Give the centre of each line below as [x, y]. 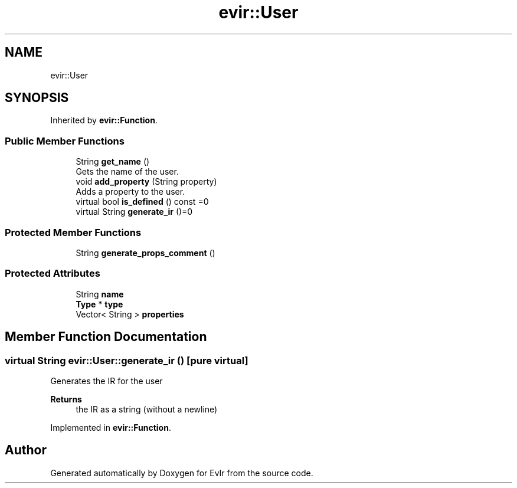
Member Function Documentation [106, 337]
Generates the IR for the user [107, 381]
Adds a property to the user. [130, 192]
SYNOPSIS [37, 98]
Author [26, 450]
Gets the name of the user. [127, 172]
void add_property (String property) [146, 182]
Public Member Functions [65, 141]
